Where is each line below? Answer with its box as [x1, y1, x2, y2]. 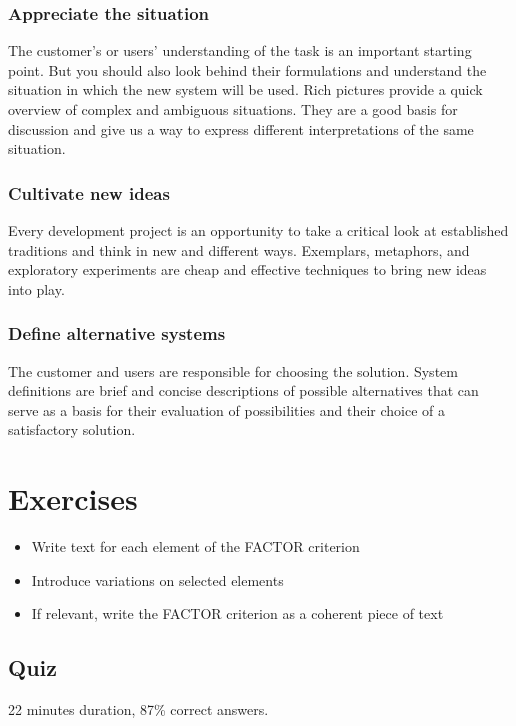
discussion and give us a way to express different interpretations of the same [8, 118, 474, 139]
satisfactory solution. [8, 419, 136, 440]
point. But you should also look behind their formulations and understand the [8, 59, 487, 80]
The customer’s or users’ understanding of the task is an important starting [8, 40, 472, 61]
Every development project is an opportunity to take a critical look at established [8, 220, 509, 240]
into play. [8, 278, 65, 299]
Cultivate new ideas [8, 180, 170, 205]
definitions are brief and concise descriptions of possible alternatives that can [8, 380, 479, 401]
